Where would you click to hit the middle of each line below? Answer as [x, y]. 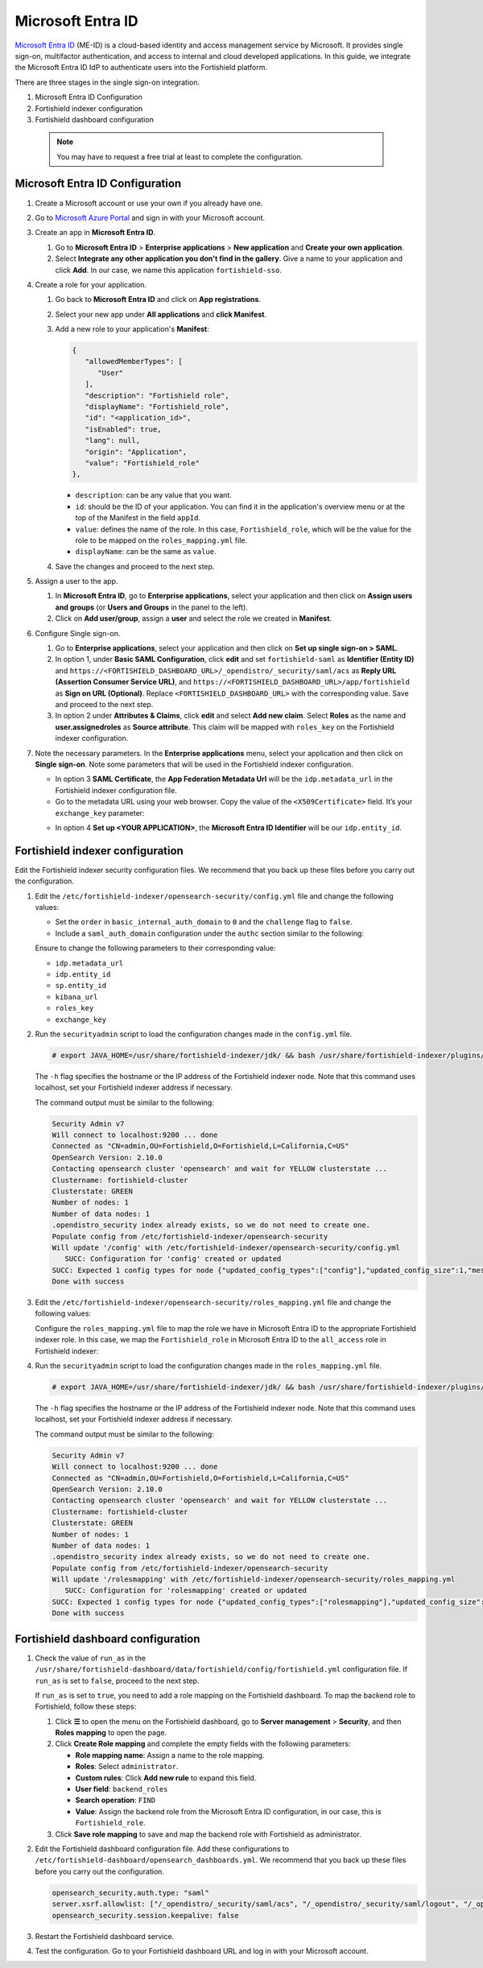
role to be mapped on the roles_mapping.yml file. [161, 540]
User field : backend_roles [122, 1789]
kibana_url [76, 997]
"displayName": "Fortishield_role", [157, 407]
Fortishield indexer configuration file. [116, 790]
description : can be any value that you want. [154, 495]
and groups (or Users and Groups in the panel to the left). [152, 607]
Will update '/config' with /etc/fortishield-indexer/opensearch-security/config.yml [226, 1247]
